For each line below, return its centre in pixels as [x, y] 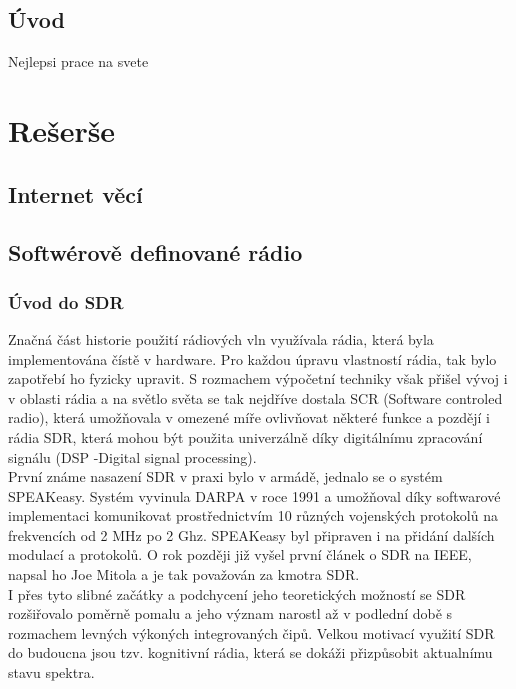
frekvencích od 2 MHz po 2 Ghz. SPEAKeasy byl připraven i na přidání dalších [251, 534]
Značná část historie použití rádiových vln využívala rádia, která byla [221, 338]
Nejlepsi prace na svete [78, 61]
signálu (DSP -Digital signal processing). [132, 456]
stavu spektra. [51, 672]
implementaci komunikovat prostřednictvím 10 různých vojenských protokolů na [253, 515]
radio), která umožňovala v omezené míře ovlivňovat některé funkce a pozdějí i [249, 417]
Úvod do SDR [66, 301]
